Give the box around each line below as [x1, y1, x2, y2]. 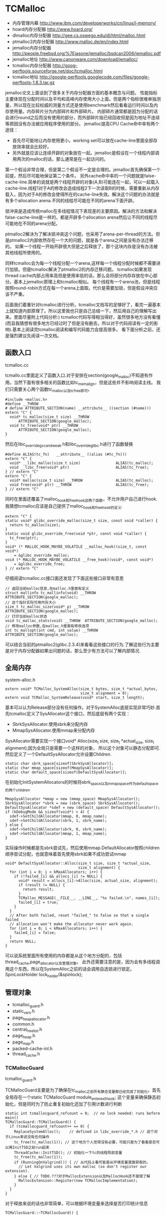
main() [5, 1115, 19, 1120]
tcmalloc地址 [12, 74, 39, 80]
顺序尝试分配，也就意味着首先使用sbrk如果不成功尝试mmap [5, 851, 127, 857]
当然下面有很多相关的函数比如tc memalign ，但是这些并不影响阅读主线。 [13, 379, 156, 387]
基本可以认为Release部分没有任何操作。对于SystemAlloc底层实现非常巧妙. [5, 704, 157, 710]
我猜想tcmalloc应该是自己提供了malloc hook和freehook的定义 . [5, 503, 123, 510]
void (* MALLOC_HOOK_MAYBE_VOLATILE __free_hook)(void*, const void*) [5, 557, 154, 562]
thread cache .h [12, 1050, 41, 1058]
